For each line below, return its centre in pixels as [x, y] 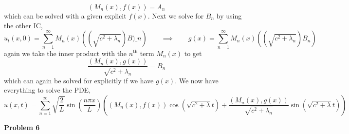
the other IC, [23, 25]
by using [229, 16]
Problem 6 [22, 127]
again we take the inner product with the [65, 53]
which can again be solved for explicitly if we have [79, 80]
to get [193, 53]
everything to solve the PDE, [47, 90]
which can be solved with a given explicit [65, 16]
